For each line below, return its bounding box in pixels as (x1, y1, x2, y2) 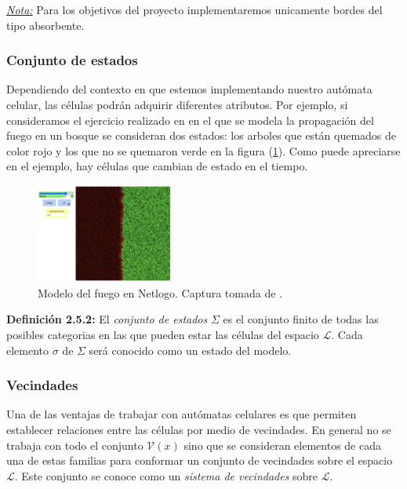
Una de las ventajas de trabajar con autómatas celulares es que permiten (6, 406, 357, 422)
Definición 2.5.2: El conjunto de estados (6, 311, 208, 327)
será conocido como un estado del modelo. (89, 341, 292, 358)
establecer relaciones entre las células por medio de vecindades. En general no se (6, 421, 391, 438)
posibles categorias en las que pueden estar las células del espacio (6, 327, 319, 343)
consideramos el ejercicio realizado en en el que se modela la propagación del (6, 111, 374, 128)
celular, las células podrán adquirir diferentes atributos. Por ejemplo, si (6, 97, 348, 112)
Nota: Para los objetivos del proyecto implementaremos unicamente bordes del (6, 2, 383, 17)
